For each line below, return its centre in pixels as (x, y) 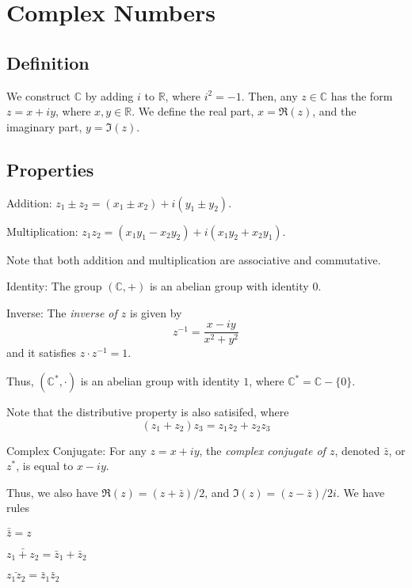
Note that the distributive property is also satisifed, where (148, 412)
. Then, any (269, 95)
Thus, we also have (52, 492)
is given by (156, 312)
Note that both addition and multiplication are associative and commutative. (194, 259)
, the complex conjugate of (262, 450)
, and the (334, 111)
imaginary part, (44, 126)
